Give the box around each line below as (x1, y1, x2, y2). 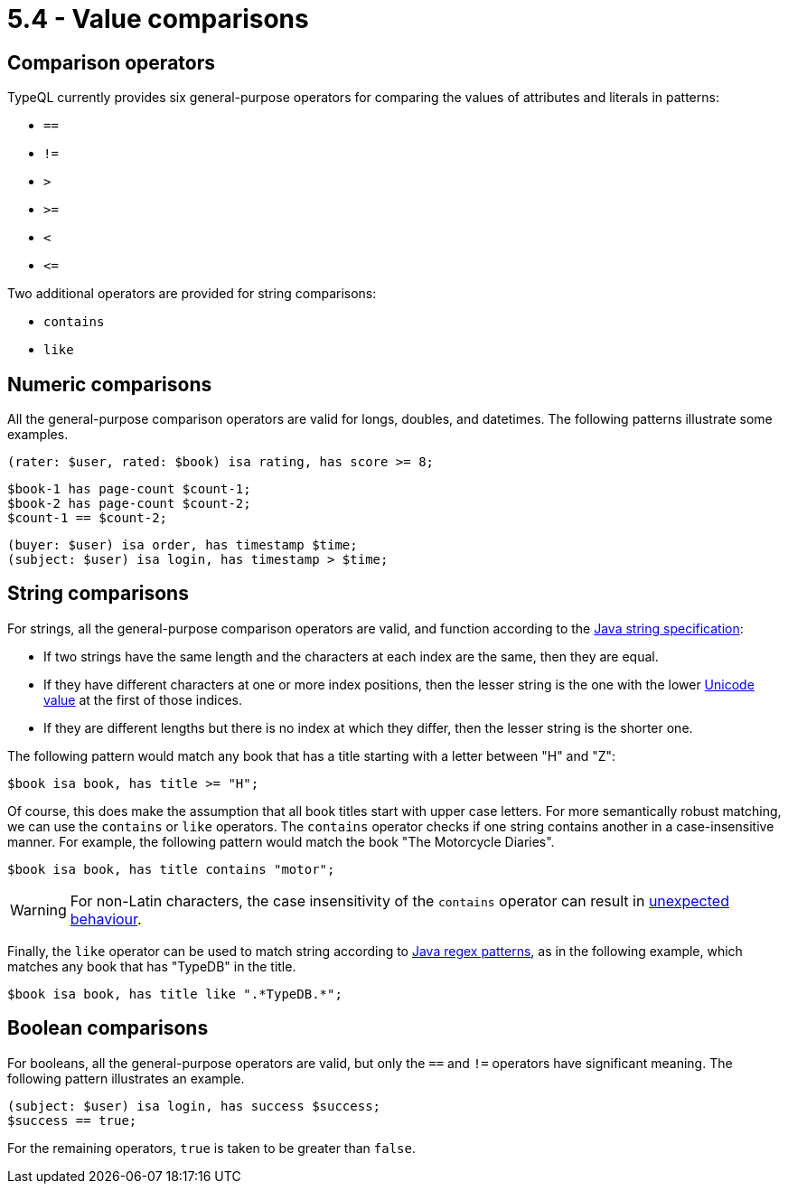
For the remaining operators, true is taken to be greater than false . (7, 1139, 416, 1156)
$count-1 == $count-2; (7, 511, 168, 526)
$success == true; (7, 1112, 137, 1128)
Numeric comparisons (7, 372, 212, 396)
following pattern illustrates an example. (7, 1070, 245, 1086)
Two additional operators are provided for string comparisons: (7, 286, 377, 302)
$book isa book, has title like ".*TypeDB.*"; (7, 986, 342, 1001)
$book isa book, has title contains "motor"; (7, 861, 335, 877)
